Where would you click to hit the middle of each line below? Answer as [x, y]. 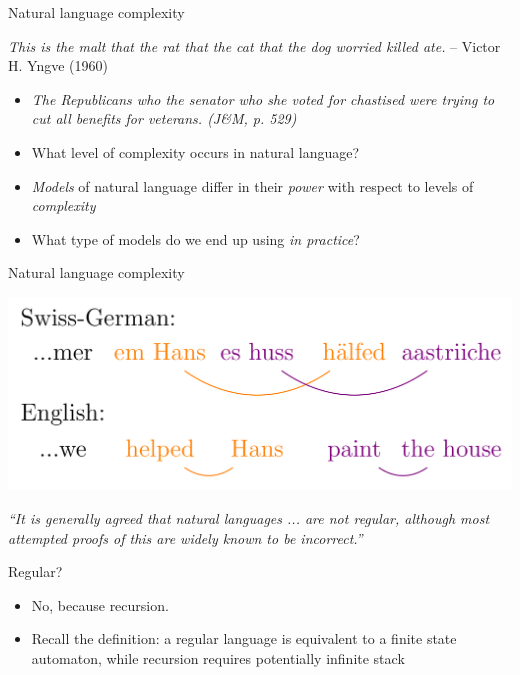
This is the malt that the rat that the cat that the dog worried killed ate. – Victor [254, 45]
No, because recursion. [100, 604]
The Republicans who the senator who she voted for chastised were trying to [263, 98]
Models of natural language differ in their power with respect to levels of [252, 185]
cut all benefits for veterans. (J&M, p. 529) [164, 118]
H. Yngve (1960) [58, 65]
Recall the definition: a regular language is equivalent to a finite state [244, 638]
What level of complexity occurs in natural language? [195, 151]
